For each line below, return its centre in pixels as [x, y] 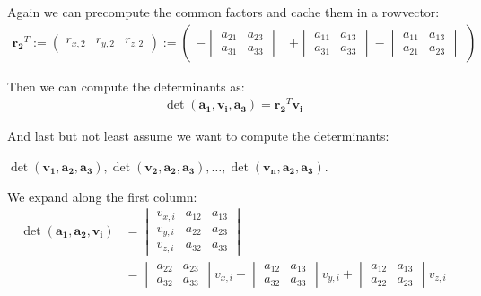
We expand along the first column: [102, 196]
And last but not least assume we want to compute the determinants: [198, 136]
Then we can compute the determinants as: [126, 86]
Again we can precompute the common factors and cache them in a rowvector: [223, 12]
